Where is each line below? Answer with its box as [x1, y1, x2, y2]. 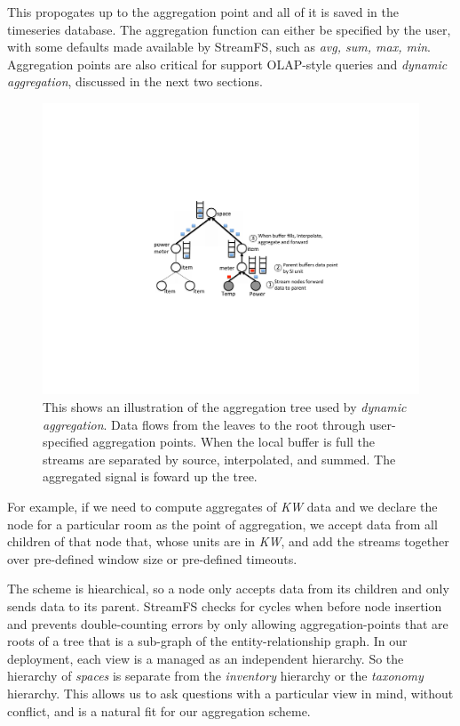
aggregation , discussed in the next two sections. [7, 72, 263, 91]
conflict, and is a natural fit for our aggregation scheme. [7, 701, 311, 720]
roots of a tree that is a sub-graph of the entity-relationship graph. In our [7, 632, 408, 650]
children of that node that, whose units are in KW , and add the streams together [7, 532, 449, 551]
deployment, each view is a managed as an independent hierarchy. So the [7, 649, 404, 667]
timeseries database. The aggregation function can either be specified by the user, [7, 20, 451, 38]
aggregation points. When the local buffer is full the [92, 432, 376, 451]
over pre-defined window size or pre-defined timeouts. [7, 549, 297, 568]
